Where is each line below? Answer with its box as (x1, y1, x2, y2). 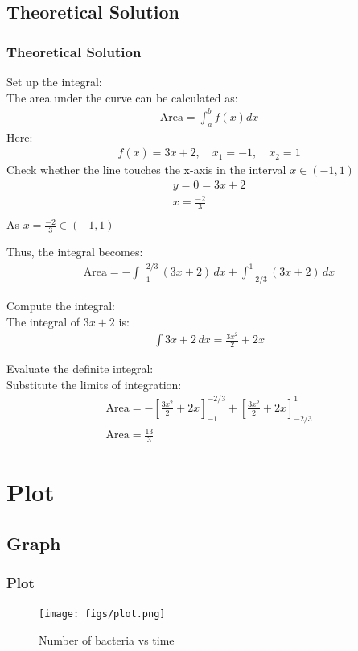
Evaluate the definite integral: (6, 360, 154, 377)
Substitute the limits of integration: (6, 375, 182, 392)
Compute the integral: (6, 296, 115, 313)
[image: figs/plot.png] (39, 608, 166, 620)
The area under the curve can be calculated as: (6, 89, 238, 106)
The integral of (6, 313, 80, 330)
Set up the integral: (6, 73, 102, 89)
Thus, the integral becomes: (6, 243, 143, 259)
